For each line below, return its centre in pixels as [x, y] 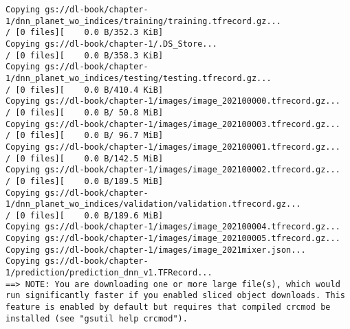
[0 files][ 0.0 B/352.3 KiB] [89, 33]
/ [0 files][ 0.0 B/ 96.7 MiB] [85, 136]
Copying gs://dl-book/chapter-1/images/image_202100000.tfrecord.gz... [173, 101]
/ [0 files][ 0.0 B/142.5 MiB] [85, 158]
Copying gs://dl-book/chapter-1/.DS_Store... [111, 44]
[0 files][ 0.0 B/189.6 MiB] [89, 215]
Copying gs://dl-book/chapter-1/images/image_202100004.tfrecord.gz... [173, 227]
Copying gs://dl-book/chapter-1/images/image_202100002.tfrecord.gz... [173, 170]
